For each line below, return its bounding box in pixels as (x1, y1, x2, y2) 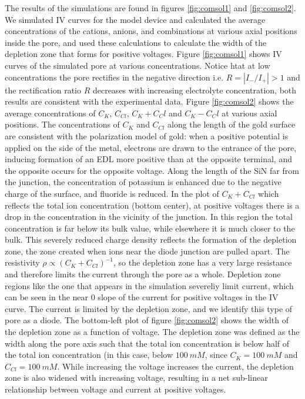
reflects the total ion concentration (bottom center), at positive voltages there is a (5, 199, 300, 211)
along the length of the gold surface (167, 118, 296, 130)
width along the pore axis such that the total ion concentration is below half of (5, 337, 290, 349)
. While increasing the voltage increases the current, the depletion (57, 360, 294, 372)
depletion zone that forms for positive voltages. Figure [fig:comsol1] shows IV (5, 48, 282, 60)
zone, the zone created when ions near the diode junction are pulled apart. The (5, 244, 290, 257)
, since (205, 348, 227, 361)
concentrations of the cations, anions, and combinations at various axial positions (5, 25, 297, 37)
